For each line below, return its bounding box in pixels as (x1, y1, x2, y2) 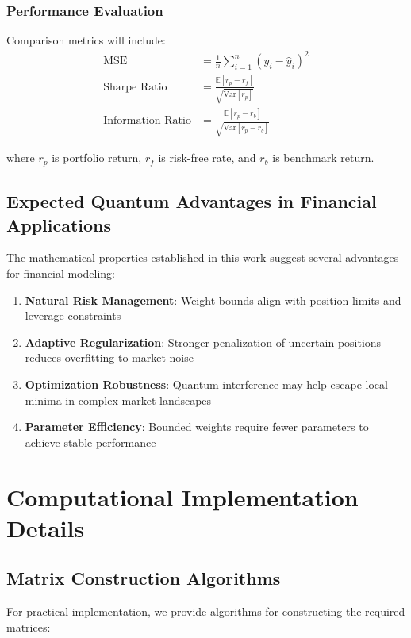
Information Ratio (103, 114, 191, 126)
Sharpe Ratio (103, 81, 167, 93)
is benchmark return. (272, 149, 375, 166)
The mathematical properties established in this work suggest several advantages (6, 249, 399, 266)
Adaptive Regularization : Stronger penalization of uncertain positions (25, 333, 382, 350)
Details (6, 511, 85, 544)
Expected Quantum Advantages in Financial (6, 189, 377, 213)
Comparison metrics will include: (6, 32, 166, 48)
